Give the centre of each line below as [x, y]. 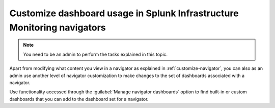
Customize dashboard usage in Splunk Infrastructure [124, 13]
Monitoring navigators [58, 27]
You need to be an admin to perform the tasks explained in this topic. [95, 54]
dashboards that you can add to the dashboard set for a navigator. [79, 99]
